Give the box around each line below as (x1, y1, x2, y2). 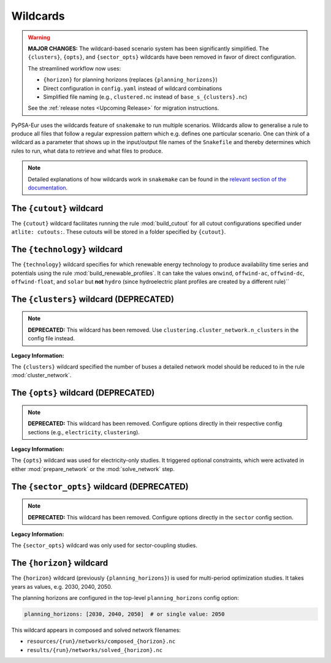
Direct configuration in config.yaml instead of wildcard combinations (43, 85, 223, 92)
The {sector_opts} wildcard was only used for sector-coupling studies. (11, 542, 197, 549)
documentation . (28, 184, 68, 191)
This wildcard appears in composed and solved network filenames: (11, 626, 181, 634)
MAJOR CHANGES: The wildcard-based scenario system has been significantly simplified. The (28, 45, 269, 52)
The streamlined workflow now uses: (28, 64, 121, 72)
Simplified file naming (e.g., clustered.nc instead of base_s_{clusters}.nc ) (43, 93, 248, 101)
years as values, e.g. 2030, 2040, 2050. (11, 583, 113, 590)
